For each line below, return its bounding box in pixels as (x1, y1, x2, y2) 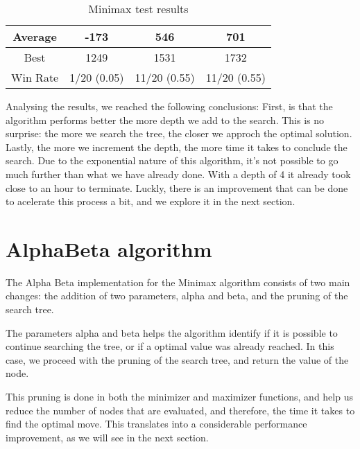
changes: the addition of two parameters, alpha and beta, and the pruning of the (6, 288, 348, 303)
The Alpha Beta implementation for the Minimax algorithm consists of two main (6, 274, 350, 289)
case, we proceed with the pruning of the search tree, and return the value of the (6, 352, 349, 367)
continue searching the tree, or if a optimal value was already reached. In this (6, 339, 334, 353)
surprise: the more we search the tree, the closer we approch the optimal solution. (6, 126, 352, 141)
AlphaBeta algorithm (6, 234, 212, 263)
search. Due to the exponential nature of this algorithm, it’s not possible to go (6, 153, 338, 168)
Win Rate (11, 69, 59, 85)
